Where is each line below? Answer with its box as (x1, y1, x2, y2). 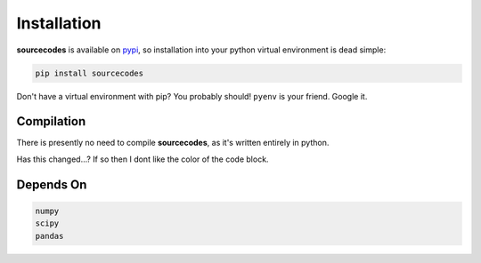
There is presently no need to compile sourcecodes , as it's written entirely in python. (16, 138, 330, 148)
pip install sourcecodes (35, 68, 144, 78)
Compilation (16, 114, 86, 129)
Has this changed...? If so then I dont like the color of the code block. (16, 154, 269, 164)
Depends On (16, 177, 87, 192)
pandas (35, 231, 64, 241)
